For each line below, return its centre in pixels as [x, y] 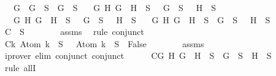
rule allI [20, 67]
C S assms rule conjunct [74, 32]
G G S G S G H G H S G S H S [115, 7]
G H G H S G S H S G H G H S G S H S [142, 19]
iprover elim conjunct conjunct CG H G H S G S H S [138, 55]
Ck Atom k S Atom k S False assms [104, 43]
